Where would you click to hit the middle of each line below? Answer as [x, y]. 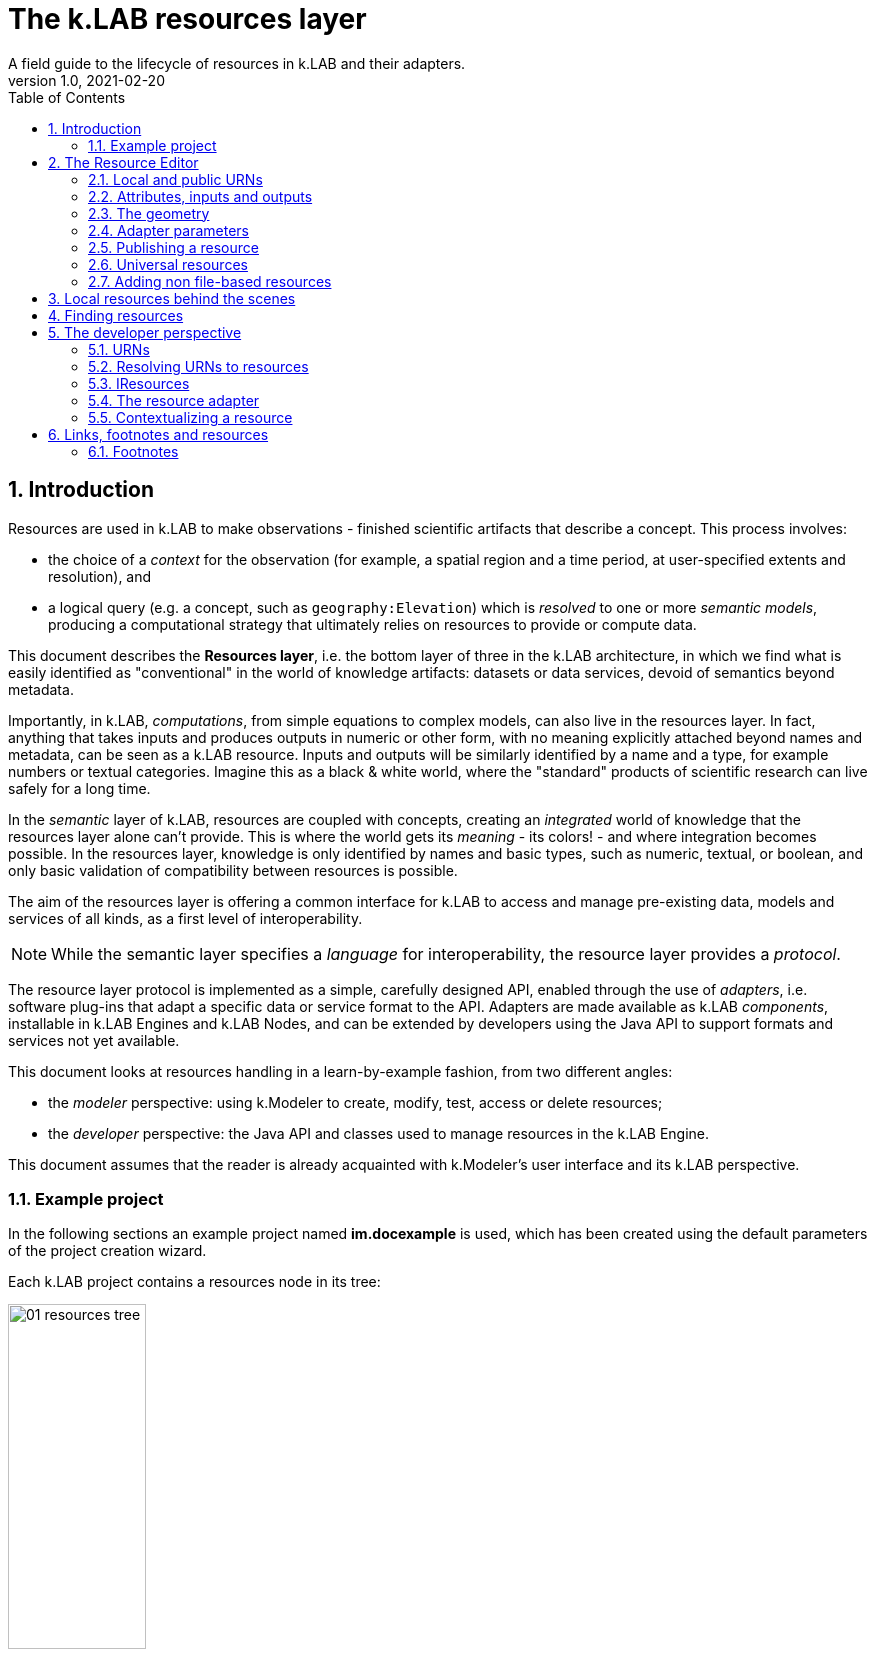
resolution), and [100, 576]
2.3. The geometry [149, 213]
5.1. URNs [119, 349]
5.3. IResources [139, 383]
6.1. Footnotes [133, 451]
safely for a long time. [79, 788]
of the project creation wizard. [107, 1251]
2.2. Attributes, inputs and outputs [200, 196]
